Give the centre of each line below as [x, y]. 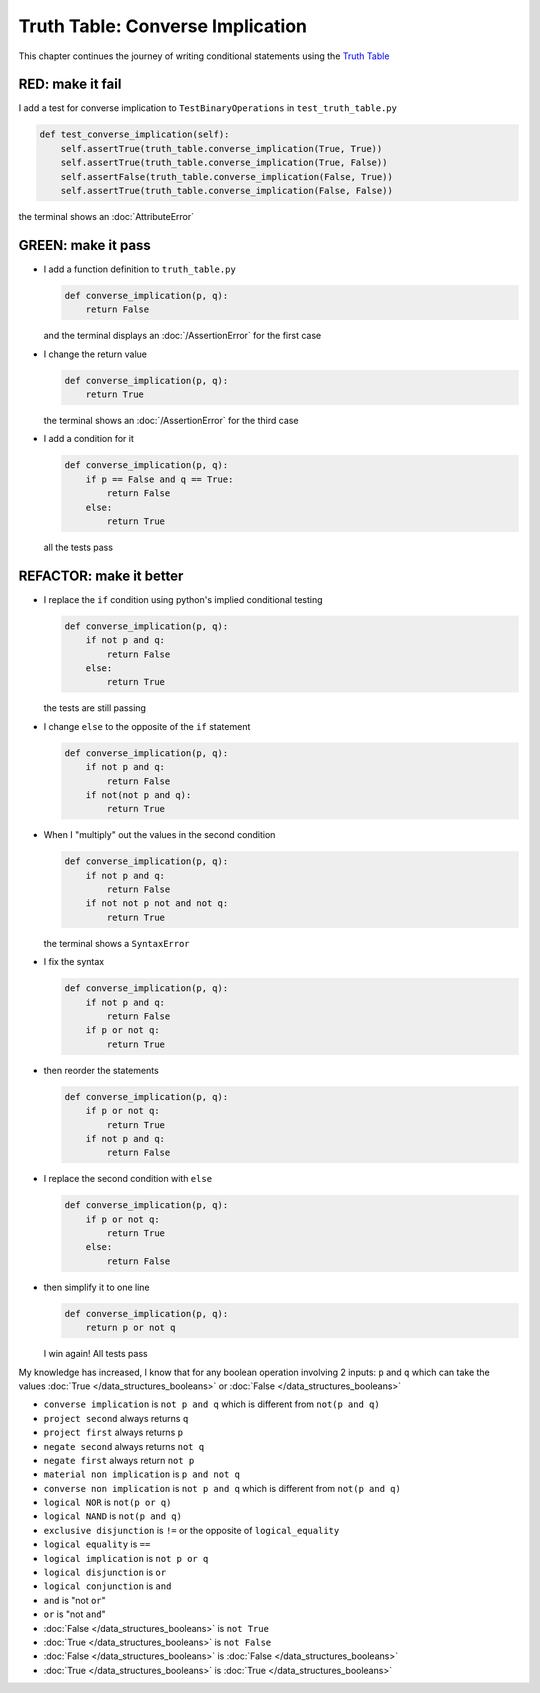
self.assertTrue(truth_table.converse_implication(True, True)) [221, 148]
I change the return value [95, 354]
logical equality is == [97, 1544]
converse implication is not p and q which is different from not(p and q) [211, 1404]
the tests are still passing [95, 708]
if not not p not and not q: [157, 903]
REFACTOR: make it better [101, 575]
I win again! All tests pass [96, 1354]
